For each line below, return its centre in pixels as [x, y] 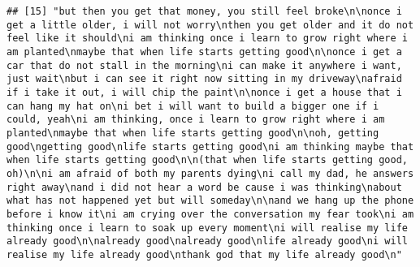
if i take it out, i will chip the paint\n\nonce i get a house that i [204, 92]
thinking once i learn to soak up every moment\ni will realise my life [207, 228]
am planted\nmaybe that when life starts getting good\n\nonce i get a [204, 52]
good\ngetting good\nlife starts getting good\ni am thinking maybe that [210, 146]
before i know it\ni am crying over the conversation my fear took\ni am [210, 214]
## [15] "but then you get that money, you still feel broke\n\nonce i [204, 11]
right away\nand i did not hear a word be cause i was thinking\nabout [204, 187]
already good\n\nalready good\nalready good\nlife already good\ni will [207, 241]
